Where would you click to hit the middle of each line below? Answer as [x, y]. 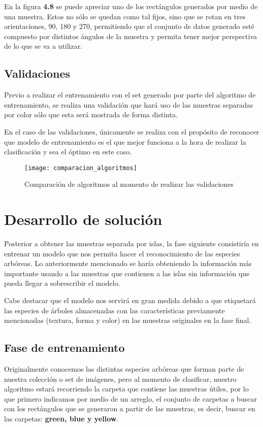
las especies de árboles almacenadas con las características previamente [114, 310]
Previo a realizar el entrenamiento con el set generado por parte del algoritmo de [130, 95]
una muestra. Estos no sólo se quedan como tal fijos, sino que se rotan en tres [125, 16]
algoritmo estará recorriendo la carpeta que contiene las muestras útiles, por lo [126, 389]
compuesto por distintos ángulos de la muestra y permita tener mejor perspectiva [131, 36]
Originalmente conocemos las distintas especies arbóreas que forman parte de [124, 369]
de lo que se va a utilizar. [43, 46]
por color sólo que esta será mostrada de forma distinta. [91, 114]
